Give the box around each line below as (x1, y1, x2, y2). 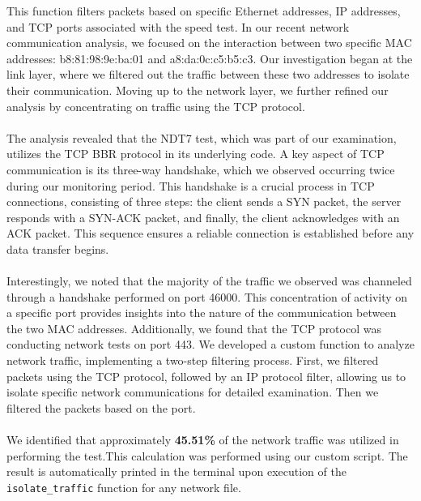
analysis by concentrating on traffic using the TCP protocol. (6, 97, 305, 114)
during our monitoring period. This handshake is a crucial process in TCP (6, 177, 375, 194)
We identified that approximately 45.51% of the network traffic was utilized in (6, 431, 399, 448)
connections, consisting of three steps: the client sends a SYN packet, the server (6, 193, 402, 210)
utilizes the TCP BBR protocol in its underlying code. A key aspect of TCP (6, 145, 385, 162)
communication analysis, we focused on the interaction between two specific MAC (6, 34, 412, 51)
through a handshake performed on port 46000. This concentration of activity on (6, 288, 408, 305)
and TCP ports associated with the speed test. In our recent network (6, 18, 350, 35)
